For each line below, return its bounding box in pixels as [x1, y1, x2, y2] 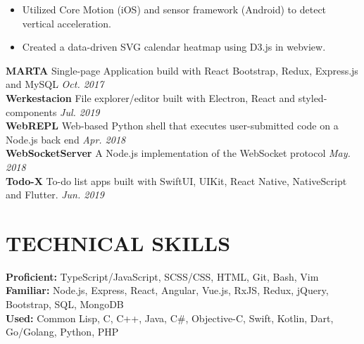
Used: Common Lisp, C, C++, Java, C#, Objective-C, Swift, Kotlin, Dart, [6, 310, 334, 325]
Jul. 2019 [60, 104, 100, 119]
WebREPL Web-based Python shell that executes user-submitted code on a [6, 118, 339, 133]
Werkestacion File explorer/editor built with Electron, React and [6, 90, 296, 105]
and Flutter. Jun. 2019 [6, 187, 104, 202]
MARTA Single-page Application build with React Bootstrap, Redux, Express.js [6, 63, 358, 77]
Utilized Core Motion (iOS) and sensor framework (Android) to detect [22, 2, 327, 16]
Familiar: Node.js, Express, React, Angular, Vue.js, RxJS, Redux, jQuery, [6, 283, 329, 298]
